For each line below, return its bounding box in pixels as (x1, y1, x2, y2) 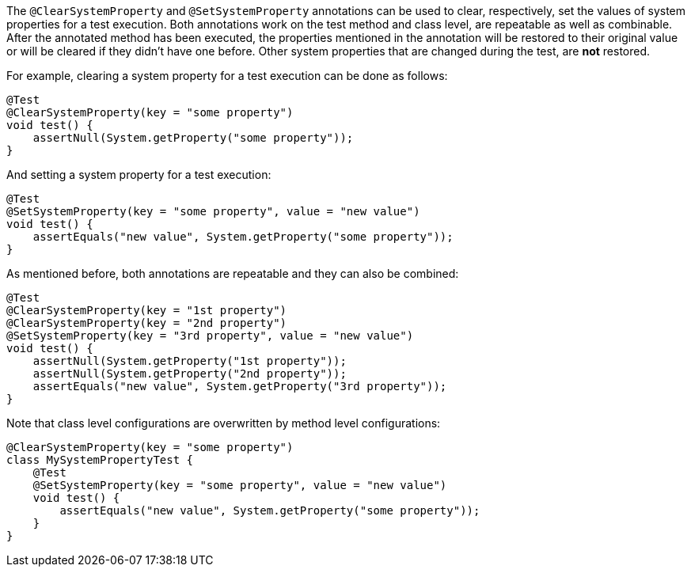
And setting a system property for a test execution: (6, 168, 271, 181)
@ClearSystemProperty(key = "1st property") (6, 304, 287, 317)
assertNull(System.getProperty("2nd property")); (32, 367, 347, 380)
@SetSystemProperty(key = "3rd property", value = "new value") (6, 329, 414, 342)
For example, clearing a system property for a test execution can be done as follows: (6, 69, 448, 82)
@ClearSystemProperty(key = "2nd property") (6, 317, 287, 329)
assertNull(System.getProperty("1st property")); (32, 355, 347, 367)
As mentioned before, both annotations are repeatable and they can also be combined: (6, 267, 459, 280)
